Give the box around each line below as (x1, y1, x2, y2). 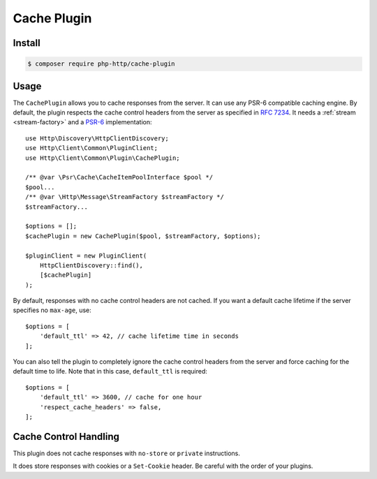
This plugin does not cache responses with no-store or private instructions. (13, 449, 241, 457)
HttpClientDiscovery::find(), (39, 261, 143, 269)
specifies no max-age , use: (13, 306, 92, 314)
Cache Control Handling (13, 430, 120, 443)
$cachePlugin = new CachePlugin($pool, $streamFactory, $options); (25, 232, 261, 240)
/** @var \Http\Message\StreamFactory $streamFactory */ (25, 193, 225, 201)
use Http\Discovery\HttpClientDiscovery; (25, 134, 169, 142)
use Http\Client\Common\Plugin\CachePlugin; (25, 154, 181, 162)
